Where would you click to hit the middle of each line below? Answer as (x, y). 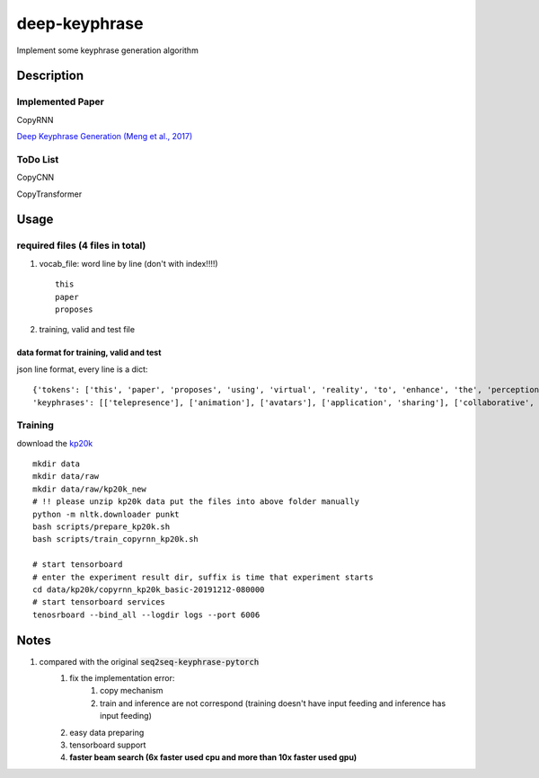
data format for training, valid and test (89, 353)
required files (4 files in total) (81, 245)
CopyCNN (35, 177)
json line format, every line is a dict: (82, 369)
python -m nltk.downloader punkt (106, 514)
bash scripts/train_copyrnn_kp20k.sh (116, 539)
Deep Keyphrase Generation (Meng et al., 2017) (105, 137)
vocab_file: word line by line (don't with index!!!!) (129, 263)
